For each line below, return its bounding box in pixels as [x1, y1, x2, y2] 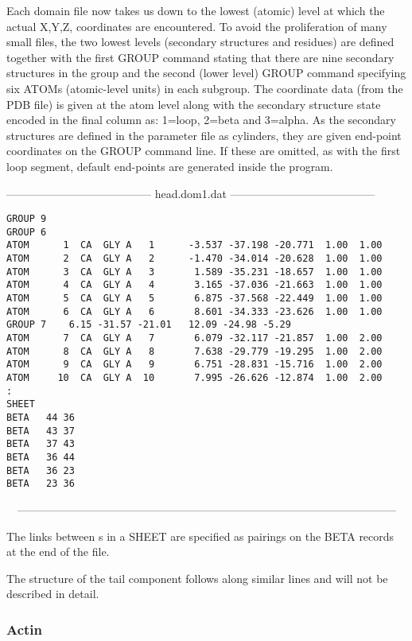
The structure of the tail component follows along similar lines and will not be [6, 569, 388, 586]
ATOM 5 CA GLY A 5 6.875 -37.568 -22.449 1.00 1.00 [6, 293, 383, 305]
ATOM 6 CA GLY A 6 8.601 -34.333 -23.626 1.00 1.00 [6, 305, 383, 317]
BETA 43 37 [6, 425, 75, 437]
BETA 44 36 [6, 411, 75, 423]
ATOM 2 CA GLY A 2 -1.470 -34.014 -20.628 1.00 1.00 [6, 253, 383, 265]
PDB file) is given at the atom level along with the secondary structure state [6, 95, 381, 112]
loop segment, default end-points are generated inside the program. [6, 157, 333, 174]
